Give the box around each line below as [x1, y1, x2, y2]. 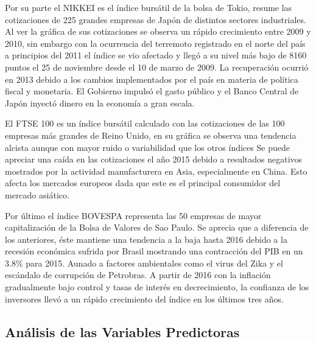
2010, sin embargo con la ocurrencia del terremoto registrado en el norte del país [5, 37, 306, 49]
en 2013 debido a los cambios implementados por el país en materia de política [5, 72, 298, 85]
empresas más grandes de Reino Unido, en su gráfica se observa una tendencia [5, 128, 297, 141]
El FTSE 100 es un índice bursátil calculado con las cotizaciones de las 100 [5, 117, 285, 130]
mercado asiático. [5, 188, 69, 201]
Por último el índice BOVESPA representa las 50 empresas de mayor [5, 209, 262, 222]
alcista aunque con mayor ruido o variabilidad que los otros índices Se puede [5, 141, 290, 153]
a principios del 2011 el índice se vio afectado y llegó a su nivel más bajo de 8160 [5, 49, 307, 61]
